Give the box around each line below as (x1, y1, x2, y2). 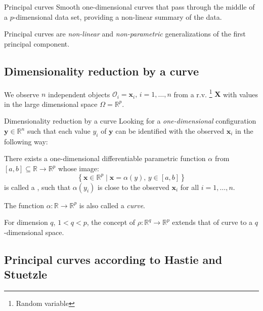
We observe (4, 89, 39, 99)
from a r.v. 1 (173, 87, 212, 99)
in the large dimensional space (4, 98, 98, 109)
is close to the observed (98, 181, 169, 192)
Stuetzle (4, 266, 48, 282)
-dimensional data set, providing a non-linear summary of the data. (13, 11, 222, 22)
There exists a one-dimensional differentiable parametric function (4, 153, 206, 164)
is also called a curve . (79, 200, 145, 210)
